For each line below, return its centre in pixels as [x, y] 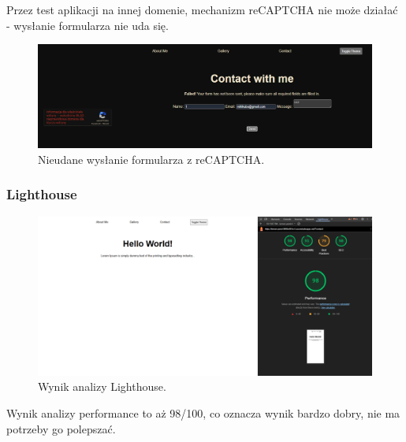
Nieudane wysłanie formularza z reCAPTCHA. [151, 159]
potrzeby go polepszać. [61, 428]
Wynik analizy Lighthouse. [102, 386]
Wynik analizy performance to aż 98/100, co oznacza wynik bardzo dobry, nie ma [203, 412]
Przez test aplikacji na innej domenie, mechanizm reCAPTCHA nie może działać [202, 9]
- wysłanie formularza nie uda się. [88, 25]
